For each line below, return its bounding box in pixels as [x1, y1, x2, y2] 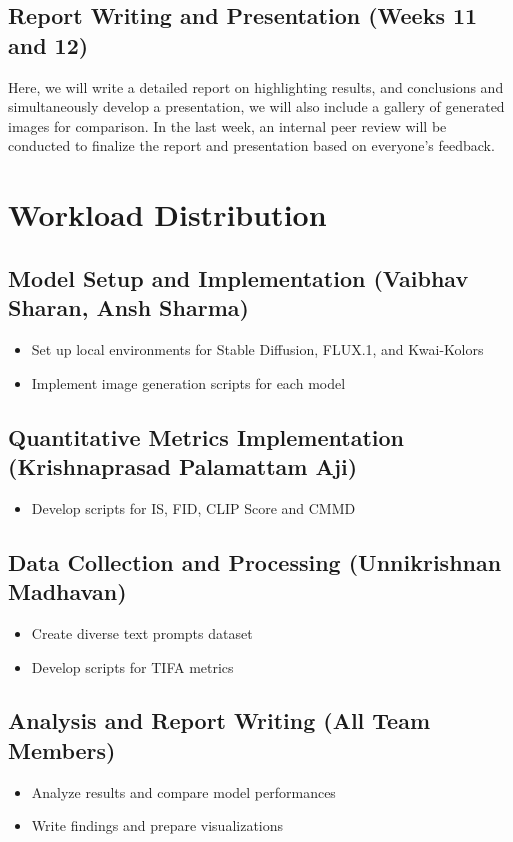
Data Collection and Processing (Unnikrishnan [8, 546, 502, 577]
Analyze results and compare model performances [31, 781, 336, 802]
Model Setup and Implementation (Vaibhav [8, 262, 469, 293]
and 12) [8, 29, 89, 60]
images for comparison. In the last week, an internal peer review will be [8, 115, 447, 136]
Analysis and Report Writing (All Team [8, 705, 431, 736]
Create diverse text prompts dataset [31, 622, 253, 643]
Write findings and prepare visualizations [31, 815, 284, 836]
